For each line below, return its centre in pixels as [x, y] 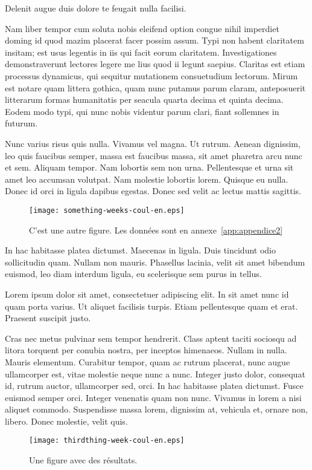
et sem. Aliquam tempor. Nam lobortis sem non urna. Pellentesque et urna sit [149, 167]
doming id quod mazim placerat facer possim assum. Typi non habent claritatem [154, 40]
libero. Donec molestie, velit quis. [66, 421]
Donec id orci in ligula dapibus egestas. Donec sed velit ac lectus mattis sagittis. [153, 191]
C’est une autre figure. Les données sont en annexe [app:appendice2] [156, 230]
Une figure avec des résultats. [83, 460]
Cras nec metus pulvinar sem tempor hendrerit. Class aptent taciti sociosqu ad [151, 338]
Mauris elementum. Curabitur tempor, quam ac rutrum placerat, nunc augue [148, 361]
